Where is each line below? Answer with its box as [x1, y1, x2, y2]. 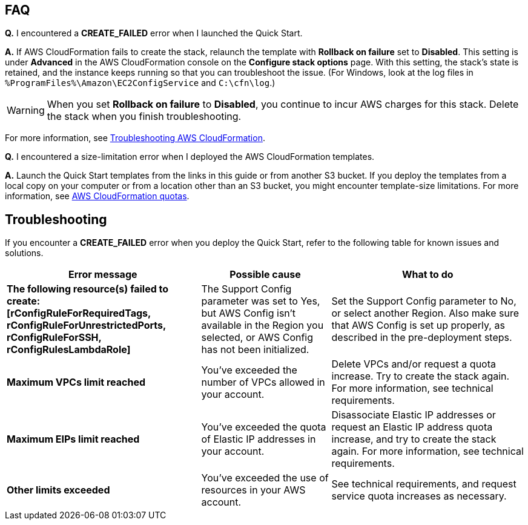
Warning [7, 104, 45, 117]
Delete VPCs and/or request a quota [331, 358, 496, 371]
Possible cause [229, 268, 301, 281]
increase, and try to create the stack [331, 433, 497, 446]
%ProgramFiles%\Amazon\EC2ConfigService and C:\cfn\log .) [5, 78, 276, 88]
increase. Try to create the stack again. [331, 370, 510, 383]
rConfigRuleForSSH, [7, 331, 102, 344]
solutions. [5, 248, 44, 259]
